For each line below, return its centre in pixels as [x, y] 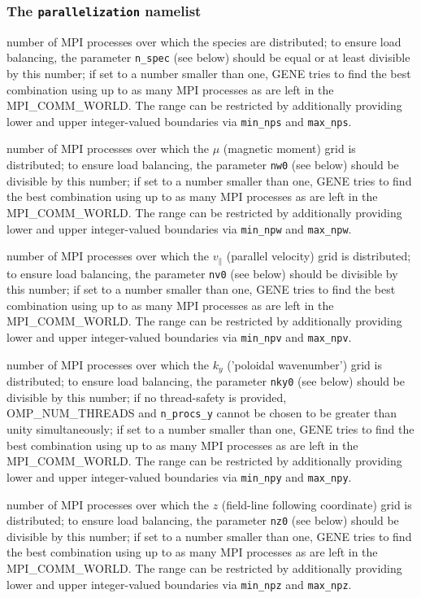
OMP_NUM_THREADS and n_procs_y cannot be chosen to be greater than [202, 413]
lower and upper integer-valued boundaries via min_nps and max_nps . [179, 121]
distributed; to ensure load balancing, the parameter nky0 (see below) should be [206, 381]
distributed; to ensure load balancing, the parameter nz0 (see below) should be [203, 520]
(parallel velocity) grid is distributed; [319, 256]
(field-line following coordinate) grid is [317, 504]
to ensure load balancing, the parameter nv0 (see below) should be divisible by [202, 273]
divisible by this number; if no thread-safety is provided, [147, 397]
